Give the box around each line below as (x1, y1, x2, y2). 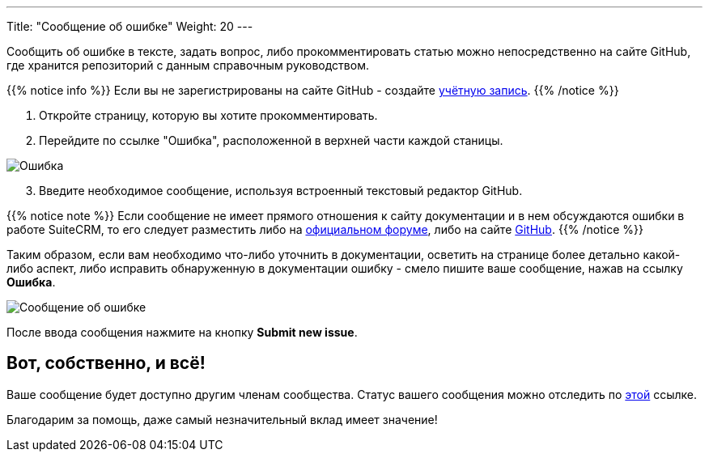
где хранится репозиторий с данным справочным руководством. (6, 58, 369, 72)
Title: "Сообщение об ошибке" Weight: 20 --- (6, 19, 253, 33)
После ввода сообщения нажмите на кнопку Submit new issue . (6, 325, 358, 339)
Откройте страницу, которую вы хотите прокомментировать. (39, 108, 378, 122)
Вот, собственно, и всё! (6, 353, 206, 374)
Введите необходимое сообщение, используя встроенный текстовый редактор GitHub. (39, 184, 523, 197)
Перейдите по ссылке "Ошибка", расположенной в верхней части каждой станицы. (39, 134, 503, 147)
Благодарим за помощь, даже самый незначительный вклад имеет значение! (6, 412, 438, 426)
